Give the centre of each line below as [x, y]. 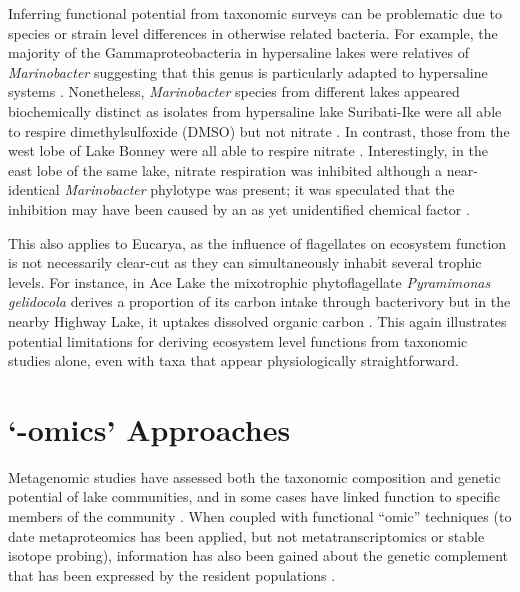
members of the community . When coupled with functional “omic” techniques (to [260, 516]
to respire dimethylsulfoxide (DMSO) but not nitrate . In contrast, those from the [259, 130]
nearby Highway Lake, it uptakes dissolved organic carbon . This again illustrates [257, 320]
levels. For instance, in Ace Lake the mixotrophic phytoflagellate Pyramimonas [249, 281]
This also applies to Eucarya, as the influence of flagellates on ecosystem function [257, 242]
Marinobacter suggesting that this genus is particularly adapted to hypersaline [248, 71]
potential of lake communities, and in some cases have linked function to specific [254, 496]
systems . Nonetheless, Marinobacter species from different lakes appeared [234, 91]
